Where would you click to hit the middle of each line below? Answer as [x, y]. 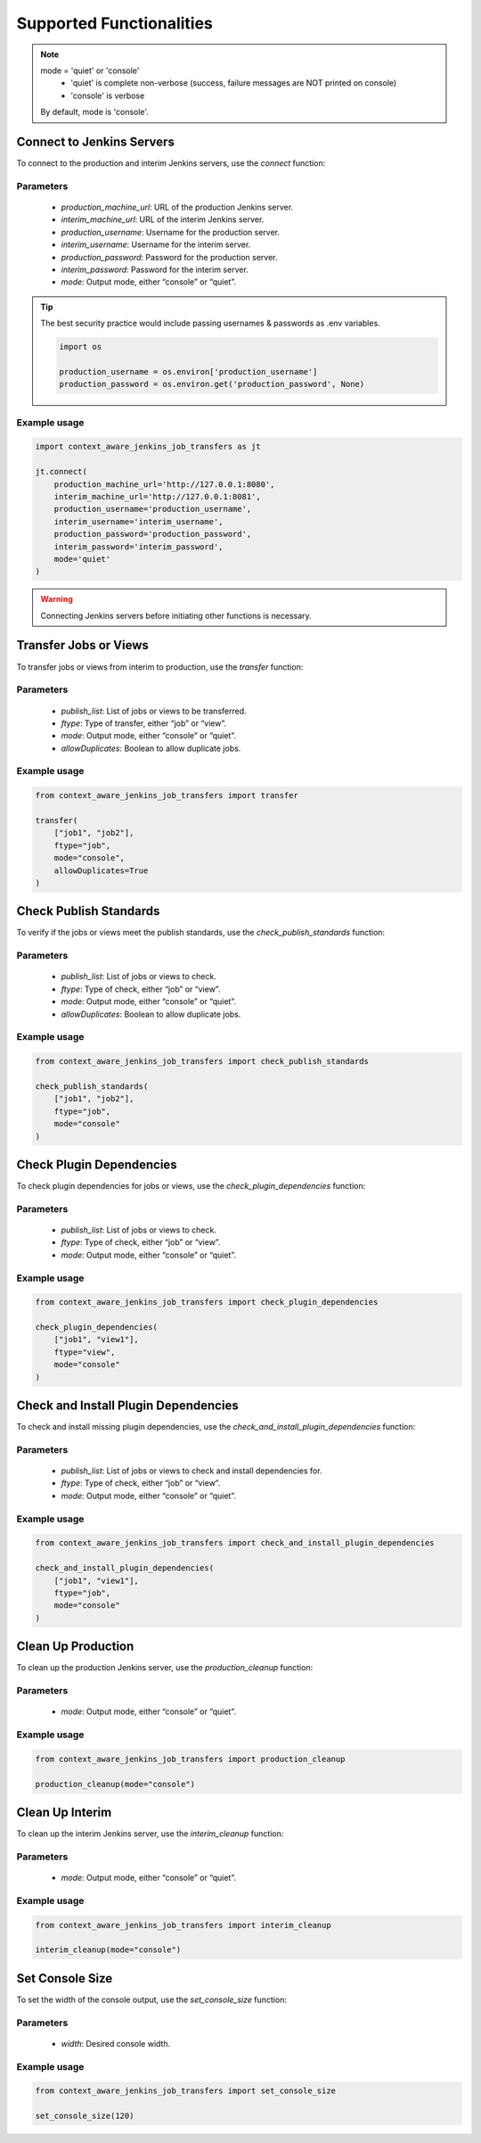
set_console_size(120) [85, 2116]
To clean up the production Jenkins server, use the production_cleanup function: [165, 1668]
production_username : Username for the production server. [171, 232]
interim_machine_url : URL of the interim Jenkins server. [163, 219]
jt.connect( [61, 472]
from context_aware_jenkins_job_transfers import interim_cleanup [183, 1925]
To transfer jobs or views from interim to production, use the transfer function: [160, 667]
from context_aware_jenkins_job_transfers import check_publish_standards [202, 1062]
